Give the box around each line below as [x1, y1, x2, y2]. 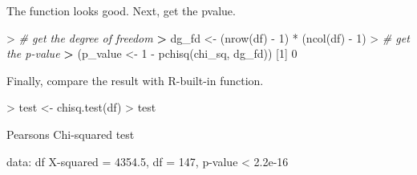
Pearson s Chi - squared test [6, 125, 135, 142]
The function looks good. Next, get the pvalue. [6, 2, 236, 18]
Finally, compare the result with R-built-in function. [6, 71, 264, 88]
